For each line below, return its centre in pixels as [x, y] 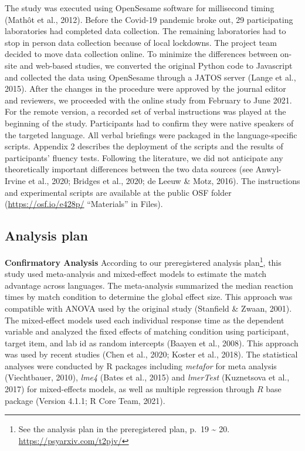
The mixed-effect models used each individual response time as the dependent [145, 320]
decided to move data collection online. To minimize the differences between [141, 54]
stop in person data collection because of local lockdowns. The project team [141, 42]
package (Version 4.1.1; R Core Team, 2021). [85, 400]
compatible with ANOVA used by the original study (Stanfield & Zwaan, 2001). [148, 308]
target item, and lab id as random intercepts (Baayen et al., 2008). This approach [152, 343]
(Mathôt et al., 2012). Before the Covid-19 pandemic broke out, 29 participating [149, 19]
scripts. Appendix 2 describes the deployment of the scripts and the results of [144, 146]
